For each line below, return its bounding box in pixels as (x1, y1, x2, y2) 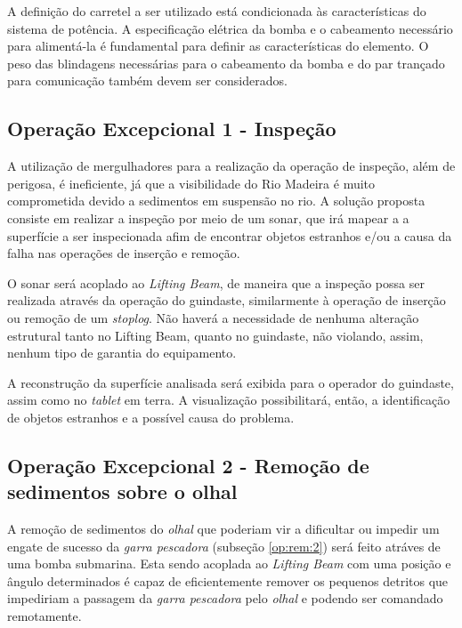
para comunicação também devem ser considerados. (7, 71, 288, 90)
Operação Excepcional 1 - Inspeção (7, 115, 336, 142)
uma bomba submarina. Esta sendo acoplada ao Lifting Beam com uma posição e (7, 554, 451, 573)
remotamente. (7, 607, 82, 625)
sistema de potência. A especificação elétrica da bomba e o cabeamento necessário (7, 19, 453, 37)
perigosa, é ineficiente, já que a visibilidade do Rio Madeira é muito (7, 173, 376, 192)
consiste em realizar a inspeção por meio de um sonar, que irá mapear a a (7, 208, 409, 227)
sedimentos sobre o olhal (7, 478, 238, 505)
